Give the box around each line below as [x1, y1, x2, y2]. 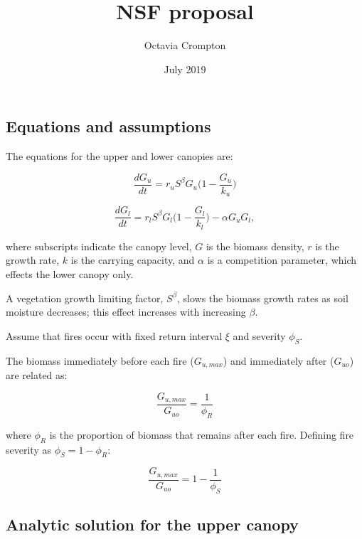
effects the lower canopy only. [6, 266, 134, 281]
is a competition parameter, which [207, 252, 357, 267]
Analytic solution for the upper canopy [6, 513, 299, 535]
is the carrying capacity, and [70, 252, 195, 267]
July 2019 [164, 61, 206, 76]
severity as [6, 442, 51, 457]
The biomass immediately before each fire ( [6, 353, 194, 368]
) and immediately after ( [223, 353, 334, 368]
